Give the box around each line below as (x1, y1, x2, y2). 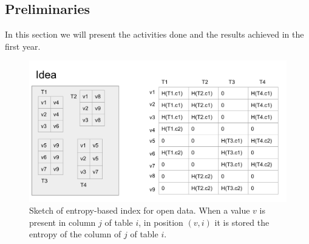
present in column (29, 215, 96, 228)
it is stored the (214, 215, 270, 228)
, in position (138, 215, 183, 228)
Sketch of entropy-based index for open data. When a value (29, 204, 250, 217)
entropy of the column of (29, 228, 121, 240)
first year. (5, 39, 41, 52)
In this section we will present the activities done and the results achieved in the (5, 28, 304, 41)
